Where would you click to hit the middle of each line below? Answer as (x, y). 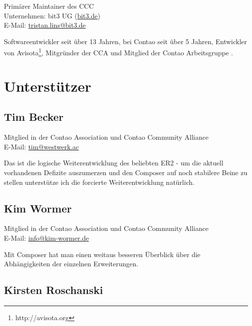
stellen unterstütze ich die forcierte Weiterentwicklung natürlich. (99, 182)
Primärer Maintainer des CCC (49, 6)
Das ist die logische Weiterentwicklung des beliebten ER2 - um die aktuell (114, 163)
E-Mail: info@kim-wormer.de (47, 237)
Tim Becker (34, 117)
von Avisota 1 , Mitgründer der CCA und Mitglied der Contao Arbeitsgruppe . (118, 52)
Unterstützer (48, 86)
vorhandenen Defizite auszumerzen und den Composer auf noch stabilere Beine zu (126, 172)
